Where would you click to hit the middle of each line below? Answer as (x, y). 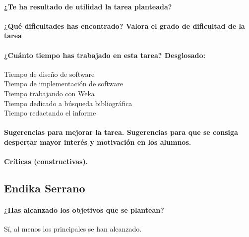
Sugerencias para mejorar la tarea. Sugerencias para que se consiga (121, 132)
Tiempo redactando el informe (50, 113)
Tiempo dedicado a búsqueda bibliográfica (68, 103)
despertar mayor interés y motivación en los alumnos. (98, 142)
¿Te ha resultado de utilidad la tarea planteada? (88, 6)
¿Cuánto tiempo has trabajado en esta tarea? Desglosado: (105, 55)
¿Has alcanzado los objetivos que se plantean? (84, 210)
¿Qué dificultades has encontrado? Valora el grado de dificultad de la (124, 26)
